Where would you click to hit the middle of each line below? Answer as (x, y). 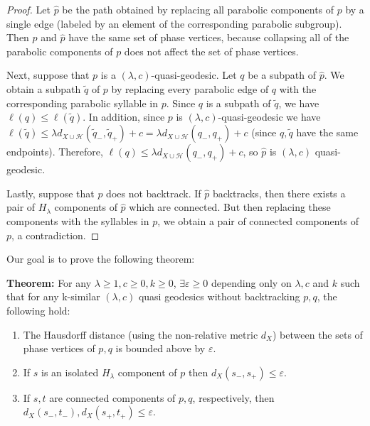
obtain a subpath (44, 88)
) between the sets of (317, 334)
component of (147, 372)
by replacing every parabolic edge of (190, 88)
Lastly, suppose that (51, 193)
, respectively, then (233, 397)
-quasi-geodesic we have (269, 117)
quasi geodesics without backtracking (219, 296)
